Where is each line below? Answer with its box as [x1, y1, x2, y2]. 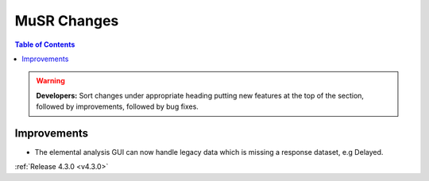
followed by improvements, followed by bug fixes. [36, 102, 199, 111]
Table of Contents [14, 40, 75, 49]
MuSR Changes [14, 12, 119, 29]
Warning [36, 76, 65, 86]
